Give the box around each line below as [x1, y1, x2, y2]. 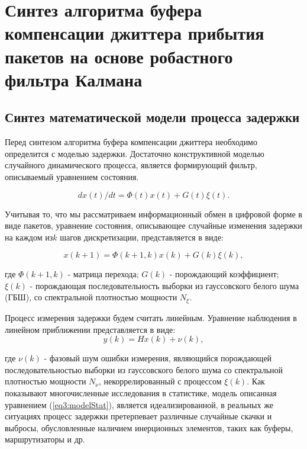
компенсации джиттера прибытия [5, 21, 264, 45]
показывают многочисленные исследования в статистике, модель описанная [5, 386, 277, 399]
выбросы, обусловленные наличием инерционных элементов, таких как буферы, [5, 421, 293, 434]
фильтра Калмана [5, 67, 143, 91]
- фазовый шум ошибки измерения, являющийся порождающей [44, 352, 272, 364]
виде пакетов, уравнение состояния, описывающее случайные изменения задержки [5, 219, 302, 232]
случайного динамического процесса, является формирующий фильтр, [5, 159, 257, 171]
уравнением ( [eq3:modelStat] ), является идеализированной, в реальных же [5, 398, 273, 410]
